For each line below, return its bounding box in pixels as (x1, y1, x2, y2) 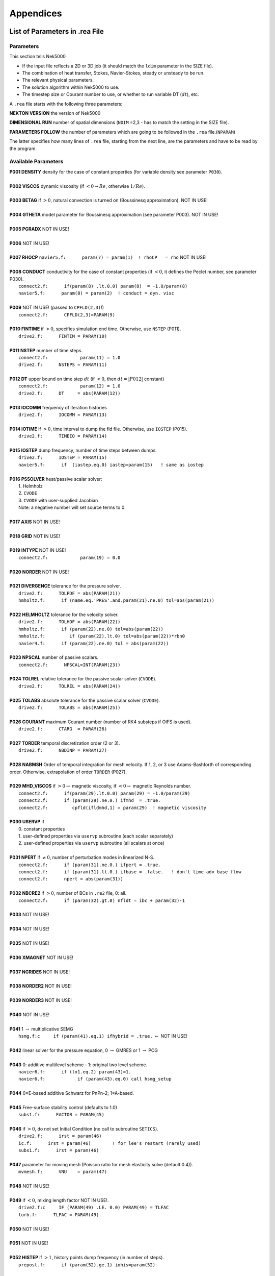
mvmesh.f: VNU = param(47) (18, 1169, 107, 1175)
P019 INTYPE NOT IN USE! (9, 547, 66, 553)
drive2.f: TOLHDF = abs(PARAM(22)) (18, 619, 121, 625)
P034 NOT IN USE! (9, 926, 49, 932)
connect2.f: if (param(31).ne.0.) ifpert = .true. (18, 862, 161, 868)
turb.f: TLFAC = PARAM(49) (18, 1212, 99, 1217)
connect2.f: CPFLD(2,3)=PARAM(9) (18, 312, 116, 317)
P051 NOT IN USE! (9, 1240, 48, 1246)
